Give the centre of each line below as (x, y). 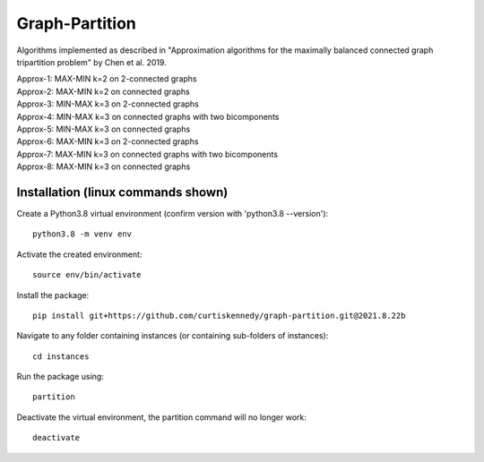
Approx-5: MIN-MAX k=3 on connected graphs (104, 129)
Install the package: (53, 295)
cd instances (61, 356)
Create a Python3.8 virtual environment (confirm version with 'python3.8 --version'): (173, 213)
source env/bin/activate (87, 275)
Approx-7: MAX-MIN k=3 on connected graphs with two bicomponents (147, 154)
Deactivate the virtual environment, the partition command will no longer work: (161, 417)
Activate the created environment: (79, 254)
